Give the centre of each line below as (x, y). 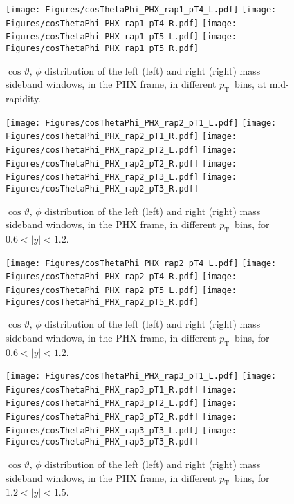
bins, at (251, 84)
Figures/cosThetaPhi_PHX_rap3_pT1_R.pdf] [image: (121, 390)
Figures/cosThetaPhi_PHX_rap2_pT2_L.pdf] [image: (121, 150)
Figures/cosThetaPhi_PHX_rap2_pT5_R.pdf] (102, 302)
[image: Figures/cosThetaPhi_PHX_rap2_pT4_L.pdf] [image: (141, 263)
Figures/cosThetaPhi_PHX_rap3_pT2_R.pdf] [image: (121, 417)
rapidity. (24, 99)
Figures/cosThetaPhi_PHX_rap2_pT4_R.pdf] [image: (121, 277)
